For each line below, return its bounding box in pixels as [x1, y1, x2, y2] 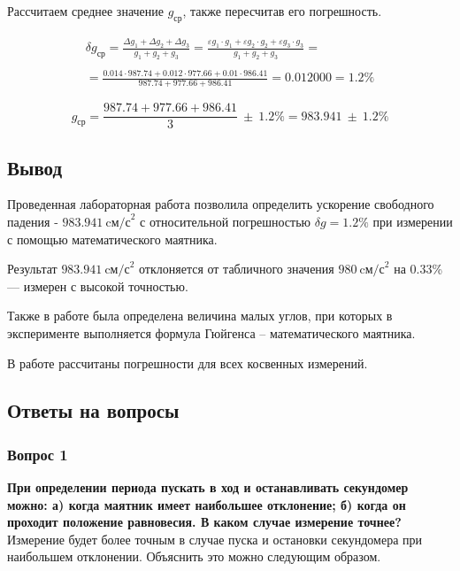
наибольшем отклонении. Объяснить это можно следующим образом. [7, 547, 381, 566]
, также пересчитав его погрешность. [182, 2, 382, 19]
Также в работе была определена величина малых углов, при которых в [7, 306, 393, 325]
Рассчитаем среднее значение [7, 2, 164, 19]
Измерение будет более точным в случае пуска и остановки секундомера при [7, 529, 422, 548]
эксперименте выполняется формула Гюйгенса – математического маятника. [7, 323, 416, 342]
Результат [7, 259, 57, 278]
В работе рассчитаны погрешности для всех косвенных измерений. [7, 353, 368, 372]
